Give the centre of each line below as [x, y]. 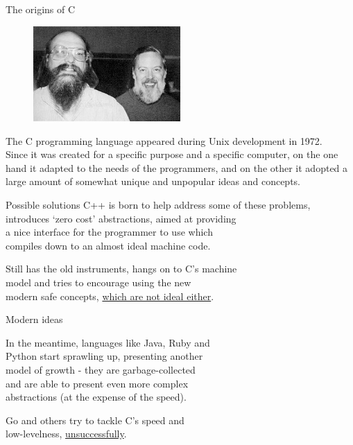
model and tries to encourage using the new [98, 282]
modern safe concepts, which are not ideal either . [110, 296]
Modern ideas [34, 319]
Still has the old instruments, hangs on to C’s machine [121, 269]
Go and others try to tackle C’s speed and [95, 420]
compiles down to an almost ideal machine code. [108, 245]
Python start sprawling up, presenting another [104, 356]
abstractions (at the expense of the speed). [96, 397]
